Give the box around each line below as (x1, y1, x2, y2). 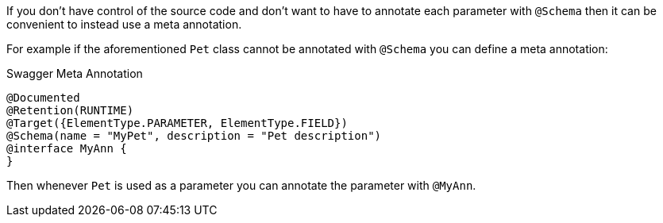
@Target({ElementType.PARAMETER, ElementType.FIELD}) (6, 117, 348, 129)
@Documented (6, 91, 80, 104)
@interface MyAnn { (6, 142, 127, 155)
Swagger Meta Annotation (6, 67, 143, 80)
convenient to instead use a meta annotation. (6, 17, 242, 31)
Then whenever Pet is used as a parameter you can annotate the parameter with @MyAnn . (6, 179, 476, 192)
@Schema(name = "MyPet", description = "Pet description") (6, 129, 382, 142)
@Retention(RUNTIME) (6, 104, 134, 117)
